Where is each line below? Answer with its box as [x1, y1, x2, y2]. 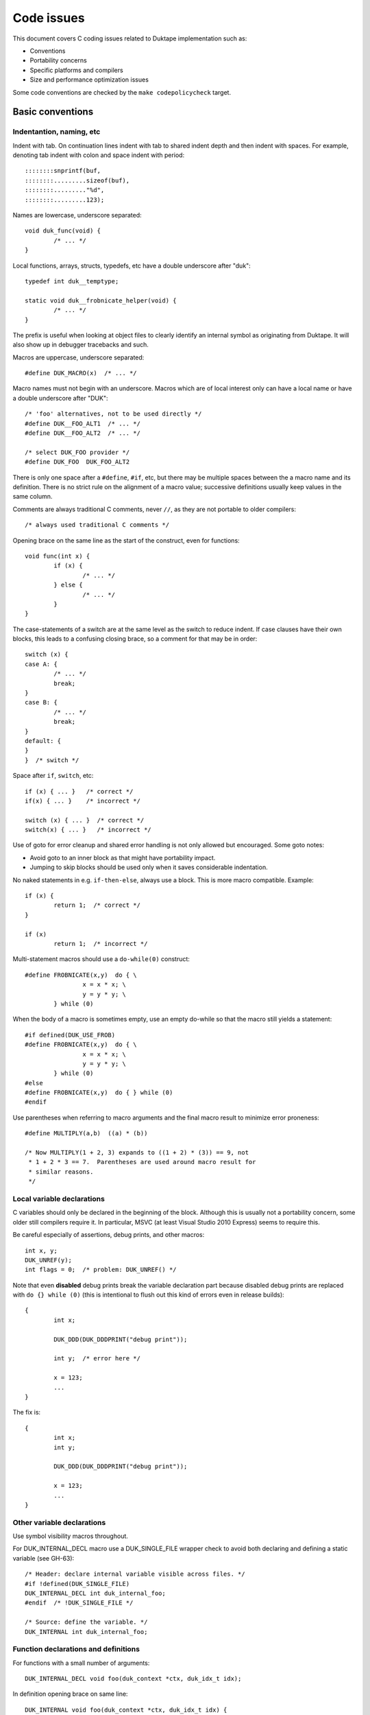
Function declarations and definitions [12, 1644, 140, 1654]
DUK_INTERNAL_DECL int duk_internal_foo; [25, 1589, 166, 1597]
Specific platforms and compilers [29, 66, 123, 74]
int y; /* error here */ [53, 1355, 140, 1362]
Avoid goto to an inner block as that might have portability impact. [29, 853, 216, 862]
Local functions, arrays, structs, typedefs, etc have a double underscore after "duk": [12, 261, 251, 270]
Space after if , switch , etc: [12, 772, 94, 780]
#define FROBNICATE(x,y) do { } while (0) [25, 1089, 173, 1097]
